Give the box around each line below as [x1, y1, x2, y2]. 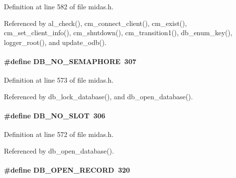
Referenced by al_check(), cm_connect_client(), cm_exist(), [4, 18, 187, 28]
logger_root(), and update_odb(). [4, 37, 107, 47]
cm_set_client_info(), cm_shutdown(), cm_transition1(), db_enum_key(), [4, 27, 233, 38]
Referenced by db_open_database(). [4, 145, 114, 156]
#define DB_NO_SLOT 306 [4, 110, 106, 120]
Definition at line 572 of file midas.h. [4, 129, 114, 139]
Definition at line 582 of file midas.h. [4, 1, 114, 11]
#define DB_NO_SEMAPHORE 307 [4, 56, 136, 66]
